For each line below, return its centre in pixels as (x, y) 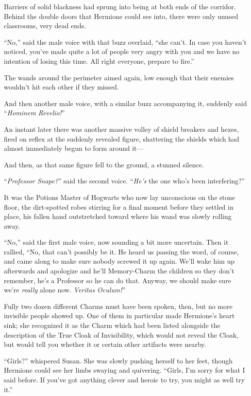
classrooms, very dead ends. (45, 26)
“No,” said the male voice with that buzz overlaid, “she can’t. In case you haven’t (125, 42)
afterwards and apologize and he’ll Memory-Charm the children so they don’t (119, 271)
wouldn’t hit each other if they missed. (61, 87)
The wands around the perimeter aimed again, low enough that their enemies (119, 77)
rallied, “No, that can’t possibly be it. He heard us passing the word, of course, (121, 251)
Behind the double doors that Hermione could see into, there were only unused (121, 16)
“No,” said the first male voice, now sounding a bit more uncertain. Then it (116, 242)
